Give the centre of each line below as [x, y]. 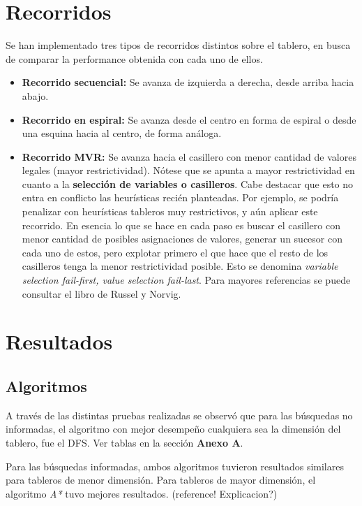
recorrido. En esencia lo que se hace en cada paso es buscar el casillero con [181, 225]
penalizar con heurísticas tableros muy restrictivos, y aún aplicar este [170, 211]
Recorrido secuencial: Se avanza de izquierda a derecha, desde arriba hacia [188, 82]
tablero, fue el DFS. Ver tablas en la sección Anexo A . [125, 442]
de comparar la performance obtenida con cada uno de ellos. [134, 58]
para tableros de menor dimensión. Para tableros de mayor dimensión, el [161, 480]
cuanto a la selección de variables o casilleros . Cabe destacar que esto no [188, 183]
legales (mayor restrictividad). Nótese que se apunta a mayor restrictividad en [188, 170]
